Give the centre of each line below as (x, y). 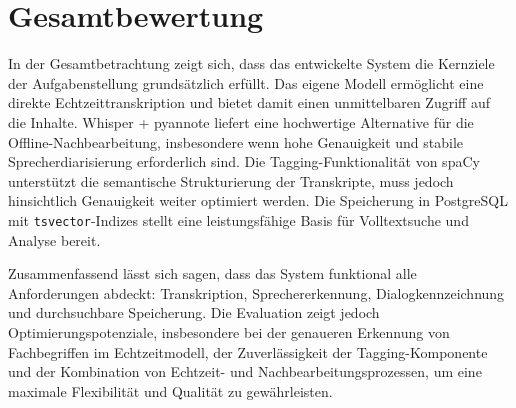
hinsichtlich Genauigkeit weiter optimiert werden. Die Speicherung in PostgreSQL (258, 200)
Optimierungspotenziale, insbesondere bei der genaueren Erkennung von (229, 331)
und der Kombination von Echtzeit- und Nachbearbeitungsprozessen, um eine (245, 371)
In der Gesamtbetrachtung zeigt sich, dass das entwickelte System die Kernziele (251, 63)
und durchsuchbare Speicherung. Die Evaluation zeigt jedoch (194, 312)
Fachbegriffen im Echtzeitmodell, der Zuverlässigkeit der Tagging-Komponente (248, 351)
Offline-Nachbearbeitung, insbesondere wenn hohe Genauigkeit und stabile (236, 141)
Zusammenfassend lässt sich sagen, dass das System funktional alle (212, 273)
